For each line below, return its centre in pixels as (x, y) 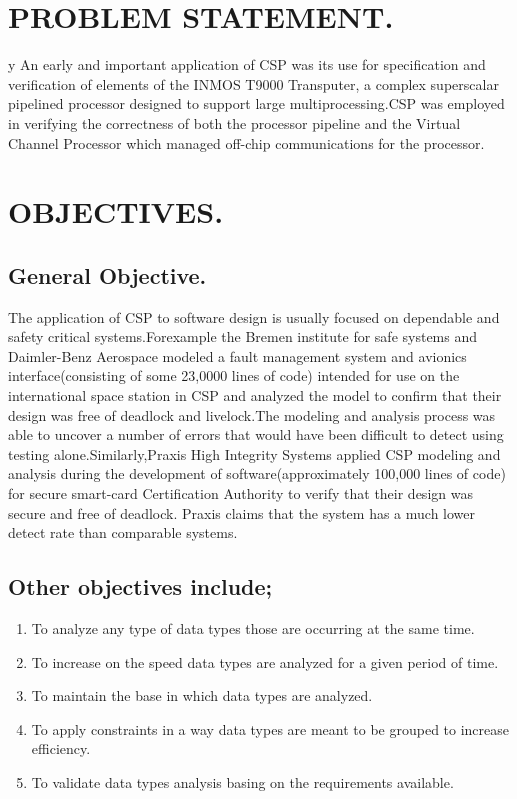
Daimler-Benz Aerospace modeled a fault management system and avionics (237, 355)
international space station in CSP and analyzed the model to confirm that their (255, 395)
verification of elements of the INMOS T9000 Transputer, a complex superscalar (253, 83)
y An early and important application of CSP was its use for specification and (247, 64)
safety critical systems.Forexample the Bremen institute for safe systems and (243, 336)
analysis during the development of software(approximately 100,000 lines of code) (257, 473)
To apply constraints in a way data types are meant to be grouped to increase (270, 728)
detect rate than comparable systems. (123, 532)
